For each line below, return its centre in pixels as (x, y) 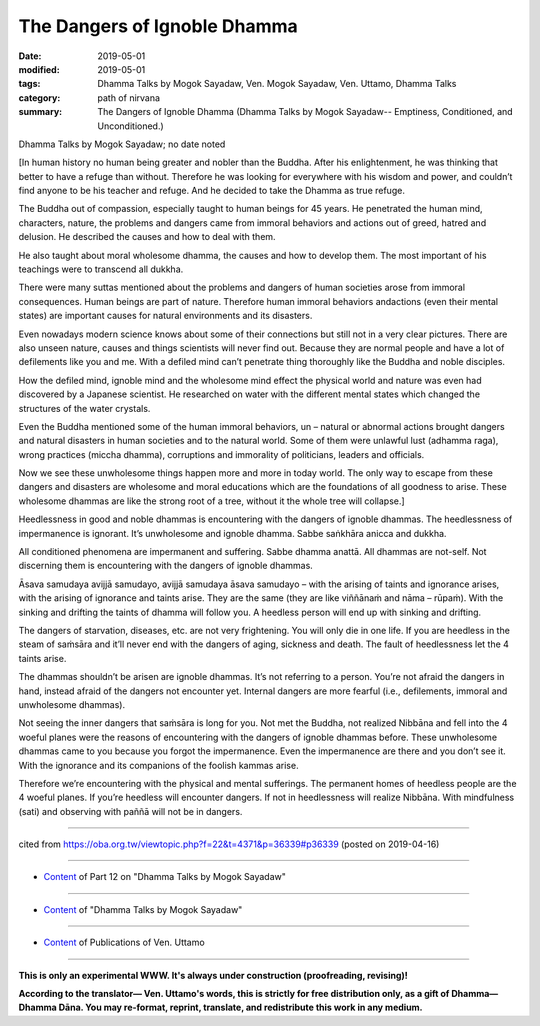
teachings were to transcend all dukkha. (101, 269)
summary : (40, 112)
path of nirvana (128, 97)
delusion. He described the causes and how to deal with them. (147, 237)
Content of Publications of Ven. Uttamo (124, 942)
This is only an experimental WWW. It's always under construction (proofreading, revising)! (213, 975)
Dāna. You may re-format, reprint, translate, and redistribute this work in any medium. (241, 1007)
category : (39, 97)
